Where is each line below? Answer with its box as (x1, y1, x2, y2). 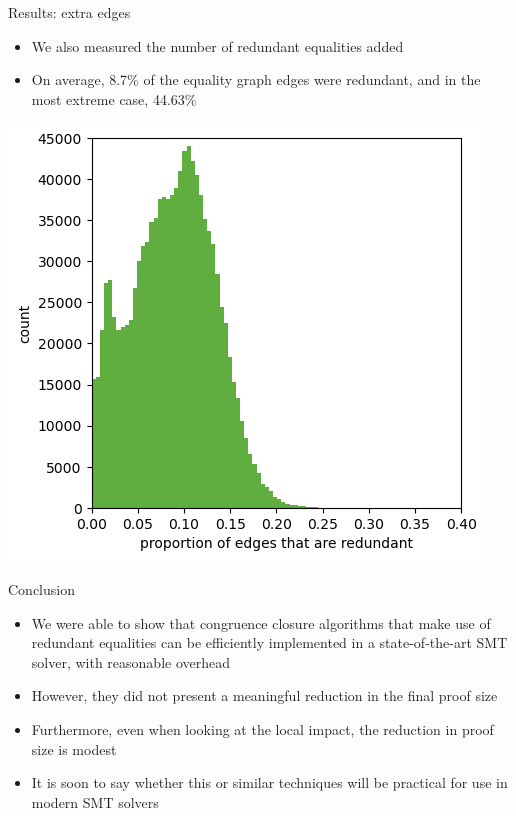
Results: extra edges (8, 2, 131, 22)
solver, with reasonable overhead (31, 651, 231, 672)
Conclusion (8, 578, 75, 599)
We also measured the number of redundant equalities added (31, 35, 404, 56)
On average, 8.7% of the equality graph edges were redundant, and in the (31, 69, 481, 90)
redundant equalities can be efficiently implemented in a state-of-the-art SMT (31, 632, 508, 653)
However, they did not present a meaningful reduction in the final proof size (31, 685, 498, 706)
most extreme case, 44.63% (31, 88, 197, 109)
